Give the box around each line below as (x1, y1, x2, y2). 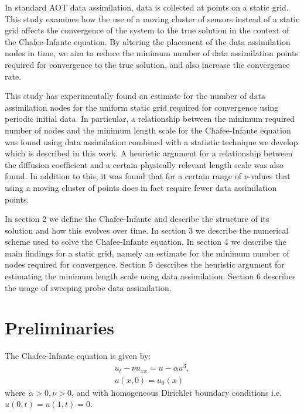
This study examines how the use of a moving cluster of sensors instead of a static (5, 12, 300, 25)
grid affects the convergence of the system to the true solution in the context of (5, 24, 289, 36)
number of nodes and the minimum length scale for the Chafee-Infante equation (5, 124, 291, 136)
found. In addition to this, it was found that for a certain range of (5, 170, 241, 182)
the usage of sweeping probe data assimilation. (5, 281, 172, 293)
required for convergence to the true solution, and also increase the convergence (5, 58, 290, 70)
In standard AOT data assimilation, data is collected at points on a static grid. (5, 1, 289, 13)
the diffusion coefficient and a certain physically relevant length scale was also (5, 158, 284, 170)
